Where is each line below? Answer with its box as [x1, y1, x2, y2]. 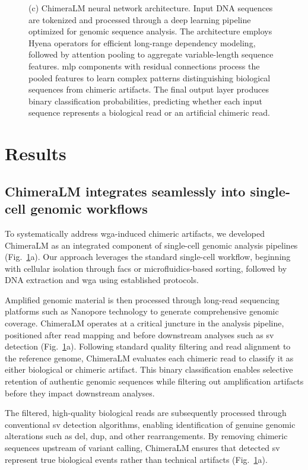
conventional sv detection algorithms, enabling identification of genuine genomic [5, 418, 296, 430]
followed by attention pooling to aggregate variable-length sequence [28, 48, 274, 61]
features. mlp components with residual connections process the [28, 59, 260, 72]
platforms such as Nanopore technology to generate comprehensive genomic [5, 305, 279, 317]
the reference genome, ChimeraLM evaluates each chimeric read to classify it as [5, 351, 294, 364]
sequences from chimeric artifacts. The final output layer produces [28, 83, 269, 96]
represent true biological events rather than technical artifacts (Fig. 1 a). [5, 453, 268, 465]
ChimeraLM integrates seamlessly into [5, 182, 246, 200]
